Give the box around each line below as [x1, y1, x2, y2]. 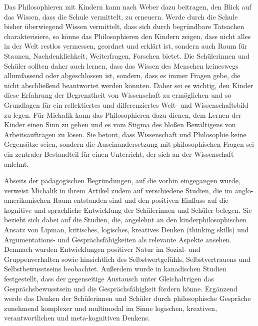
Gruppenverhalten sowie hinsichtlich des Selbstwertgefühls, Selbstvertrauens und [4, 253, 250, 264]
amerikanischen [4, 195, 51, 205]
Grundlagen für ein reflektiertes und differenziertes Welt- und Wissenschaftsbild [4, 99, 248, 110]
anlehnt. [4, 158, 29, 169]
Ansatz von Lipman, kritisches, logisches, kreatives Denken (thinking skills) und [4, 224, 249, 235]
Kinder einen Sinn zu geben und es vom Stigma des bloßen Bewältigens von [4, 119, 236, 130]
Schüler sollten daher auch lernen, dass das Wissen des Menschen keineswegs [4, 60, 238, 71]
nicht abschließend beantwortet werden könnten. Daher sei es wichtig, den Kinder [4, 80, 253, 90]
